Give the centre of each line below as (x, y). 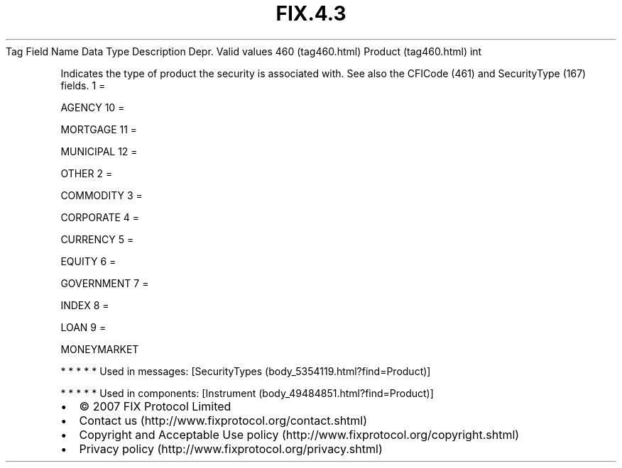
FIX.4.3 (311, 13)
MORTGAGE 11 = (99, 129)
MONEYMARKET (100, 349)
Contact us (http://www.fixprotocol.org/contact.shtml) (223, 420)
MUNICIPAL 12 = (99, 151)
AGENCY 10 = (93, 107)
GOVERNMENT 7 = (105, 283)
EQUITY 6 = (88, 261)
